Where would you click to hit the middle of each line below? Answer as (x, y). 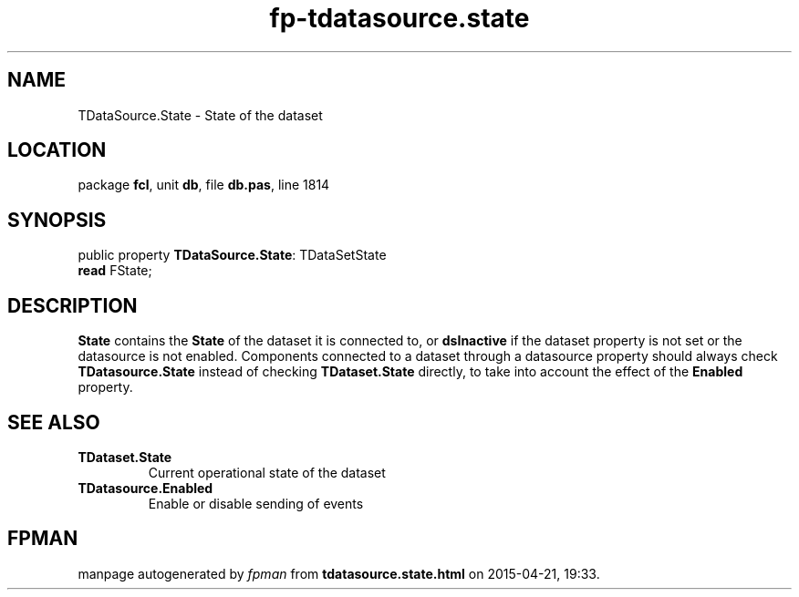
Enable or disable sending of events (256, 503)
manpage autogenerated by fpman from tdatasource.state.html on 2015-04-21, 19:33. (339, 573)
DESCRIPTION (73, 305)
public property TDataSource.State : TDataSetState (232, 255)
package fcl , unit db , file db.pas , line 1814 (204, 185)
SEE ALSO (54, 422)
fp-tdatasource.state (399, 18)
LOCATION (57, 150)
